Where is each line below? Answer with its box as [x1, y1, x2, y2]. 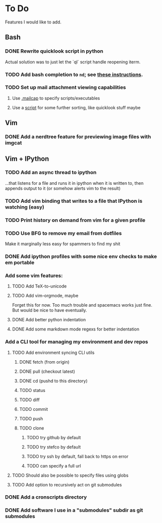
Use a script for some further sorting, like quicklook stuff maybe [12, 104, 141, 110]
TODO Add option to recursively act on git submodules [12, 482, 122, 487]
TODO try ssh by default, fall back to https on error [26, 453, 129, 459]
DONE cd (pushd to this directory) [19, 378, 88, 384]
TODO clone [19, 425, 44, 431]
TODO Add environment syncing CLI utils [12, 349, 95, 355]
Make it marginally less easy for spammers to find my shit [5, 241, 121, 247]
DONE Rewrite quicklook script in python [5, 48, 104, 55]
